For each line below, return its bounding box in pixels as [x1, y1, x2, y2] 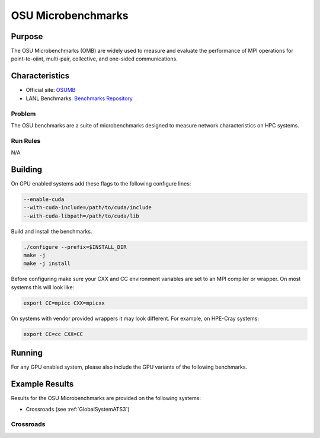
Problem [11, 110, 36, 118]
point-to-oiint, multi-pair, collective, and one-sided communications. [11, 55, 178, 62]
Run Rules [11, 136, 41, 145]
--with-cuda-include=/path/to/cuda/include [23, 204, 152, 211]
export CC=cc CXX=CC [23, 331, 83, 337]
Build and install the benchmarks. [11, 228, 92, 235]
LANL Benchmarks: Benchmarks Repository [25, 95, 133, 102]
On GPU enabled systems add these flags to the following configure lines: [11, 180, 191, 187]
